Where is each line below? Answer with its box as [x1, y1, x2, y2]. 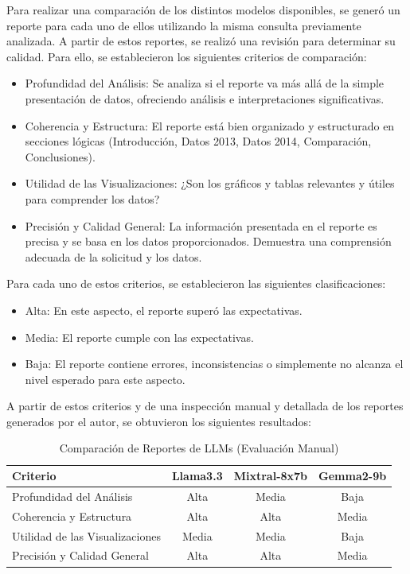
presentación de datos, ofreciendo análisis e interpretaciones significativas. [25, 90, 385, 107]
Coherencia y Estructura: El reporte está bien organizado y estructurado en [25, 117, 395, 134]
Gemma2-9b [318, 467, 387, 484]
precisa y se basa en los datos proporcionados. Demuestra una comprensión [25, 233, 392, 250]
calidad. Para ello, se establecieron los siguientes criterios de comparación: [6, 48, 367, 64]
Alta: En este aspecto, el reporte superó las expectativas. [25, 301, 303, 318]
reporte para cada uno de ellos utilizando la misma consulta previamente [6, 17, 361, 33]
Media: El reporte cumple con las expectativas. [25, 328, 254, 345]
